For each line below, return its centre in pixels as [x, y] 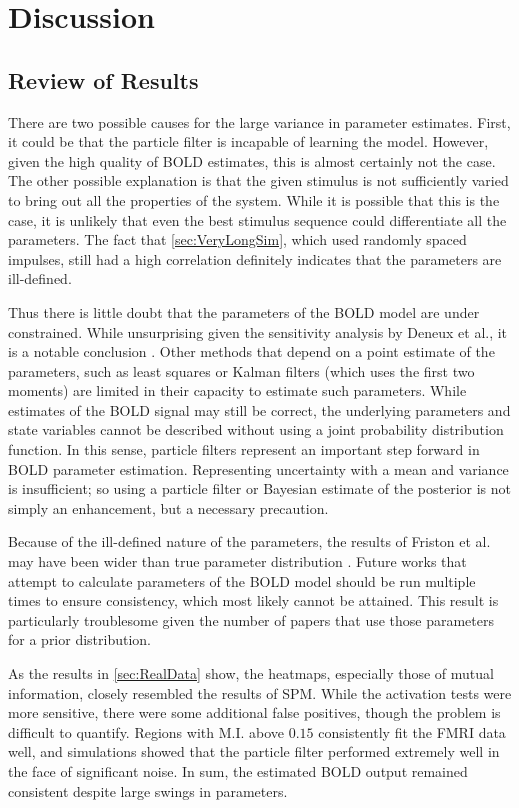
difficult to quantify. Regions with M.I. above [146, 731]
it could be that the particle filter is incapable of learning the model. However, [248, 141]
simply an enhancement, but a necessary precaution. [168, 507]
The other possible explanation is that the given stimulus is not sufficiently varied [258, 180]
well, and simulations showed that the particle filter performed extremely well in [254, 751]
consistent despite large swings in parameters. [148, 790]
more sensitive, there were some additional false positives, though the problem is [254, 712]
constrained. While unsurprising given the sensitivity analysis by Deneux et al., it [258, 331]
